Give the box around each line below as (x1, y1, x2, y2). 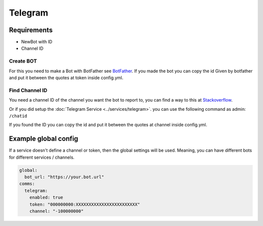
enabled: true (29, 195, 63, 200)
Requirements (9, 26, 53, 34)
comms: (19, 181, 35, 186)
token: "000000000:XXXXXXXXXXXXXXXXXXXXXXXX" (29, 202, 140, 207)
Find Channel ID (9, 87, 48, 94)
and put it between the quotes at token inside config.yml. (9, 75, 124, 81)
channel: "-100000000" (29, 208, 84, 214)
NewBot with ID (21, 39, 53, 45)
